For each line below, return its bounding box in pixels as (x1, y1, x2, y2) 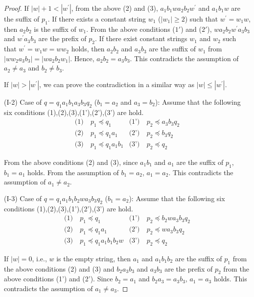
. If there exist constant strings (95, 33, 187, 44)
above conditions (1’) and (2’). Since (4, 274, 113, 284)
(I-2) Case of (4, 96, 42, 107)
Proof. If (4, 3, 29, 13)
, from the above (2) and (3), (71, 3, 158, 13)
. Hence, (70, 53, 94, 63)
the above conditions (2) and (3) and (4, 263, 115, 274)
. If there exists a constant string (47, 14, 146, 23)
